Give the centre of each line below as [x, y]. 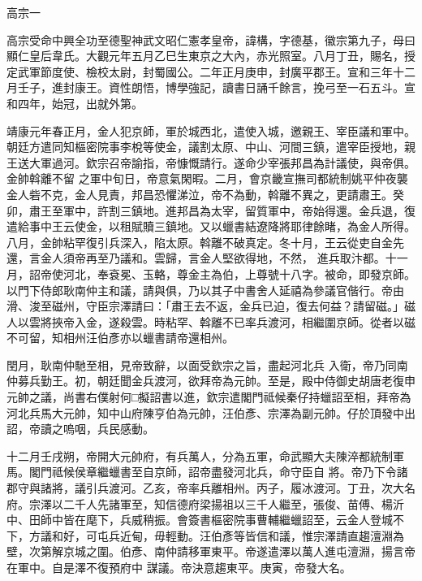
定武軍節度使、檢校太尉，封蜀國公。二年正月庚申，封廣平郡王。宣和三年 [200, 71]
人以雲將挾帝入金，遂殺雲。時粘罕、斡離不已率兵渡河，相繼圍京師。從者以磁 [211, 321]
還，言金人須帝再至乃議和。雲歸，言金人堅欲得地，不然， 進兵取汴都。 [196, 258]
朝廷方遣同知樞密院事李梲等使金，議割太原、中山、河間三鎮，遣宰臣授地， [205, 147]
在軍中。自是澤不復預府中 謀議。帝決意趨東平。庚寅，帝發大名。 [179, 567]
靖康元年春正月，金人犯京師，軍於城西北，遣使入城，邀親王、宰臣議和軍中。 [211, 130]
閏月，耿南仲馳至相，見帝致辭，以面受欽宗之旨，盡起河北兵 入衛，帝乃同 [202, 364]
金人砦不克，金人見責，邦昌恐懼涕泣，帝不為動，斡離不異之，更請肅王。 [200, 194]
